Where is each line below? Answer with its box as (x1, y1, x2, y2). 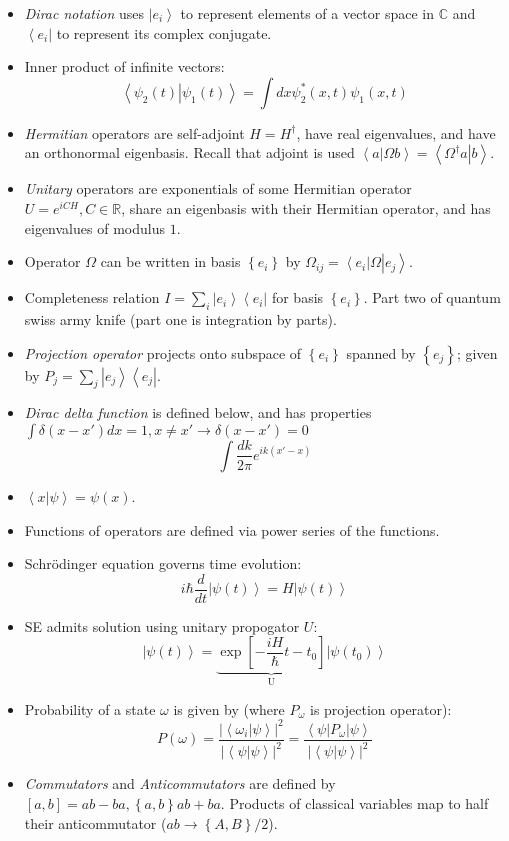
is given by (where (173, 698, 285, 719)
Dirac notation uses (24, 3, 144, 23)
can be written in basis (100, 251, 241, 272)
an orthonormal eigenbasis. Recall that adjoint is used (24, 142, 355, 163)
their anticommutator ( (24, 812, 167, 833)
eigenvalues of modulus (24, 217, 165, 238)
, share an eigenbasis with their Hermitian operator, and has (121, 197, 491, 218)
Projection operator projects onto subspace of (24, 342, 302, 363)
